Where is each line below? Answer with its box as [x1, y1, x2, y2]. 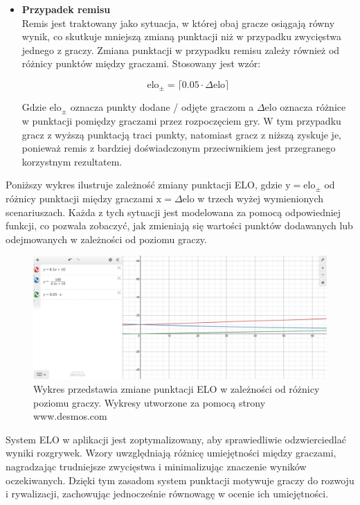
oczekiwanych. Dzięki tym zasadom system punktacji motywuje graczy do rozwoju [6, 472, 354, 487]
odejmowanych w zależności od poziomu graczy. [6, 231, 207, 246]
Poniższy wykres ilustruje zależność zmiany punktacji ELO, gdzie [6, 177, 282, 192]
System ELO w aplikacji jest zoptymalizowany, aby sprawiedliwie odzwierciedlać [6, 432, 346, 446]
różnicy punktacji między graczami [6, 191, 154, 205]
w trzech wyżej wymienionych [197, 191, 323, 205]
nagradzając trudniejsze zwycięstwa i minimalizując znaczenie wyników [6, 459, 307, 473]
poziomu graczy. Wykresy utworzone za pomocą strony [33, 395, 266, 409]
